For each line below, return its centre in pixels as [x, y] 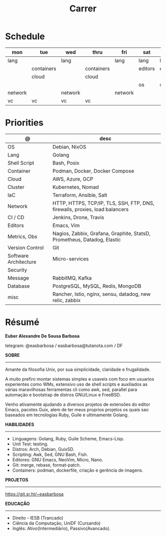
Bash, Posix [66, 163]
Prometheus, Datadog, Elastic [87, 240]
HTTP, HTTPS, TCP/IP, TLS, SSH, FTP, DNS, [104, 203]
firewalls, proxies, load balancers [91, 209]
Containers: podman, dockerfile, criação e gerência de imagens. [78, 470]
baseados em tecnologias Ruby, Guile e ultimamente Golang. [67, 415]
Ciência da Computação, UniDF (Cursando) [56, 523]
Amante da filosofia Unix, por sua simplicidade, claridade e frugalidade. [78, 369]
